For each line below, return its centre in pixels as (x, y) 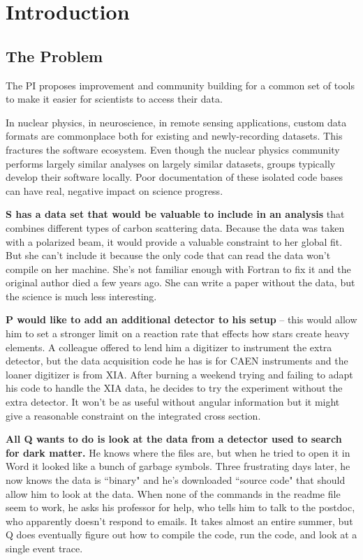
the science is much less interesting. (81, 296)
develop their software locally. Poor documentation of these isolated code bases (174, 177)
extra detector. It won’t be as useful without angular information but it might (173, 402)
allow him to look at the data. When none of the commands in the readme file (173, 493)
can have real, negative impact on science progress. (114, 190)
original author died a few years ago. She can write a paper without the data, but (180, 282)
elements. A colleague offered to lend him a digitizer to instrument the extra (169, 347)
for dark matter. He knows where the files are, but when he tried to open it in (178, 452)
